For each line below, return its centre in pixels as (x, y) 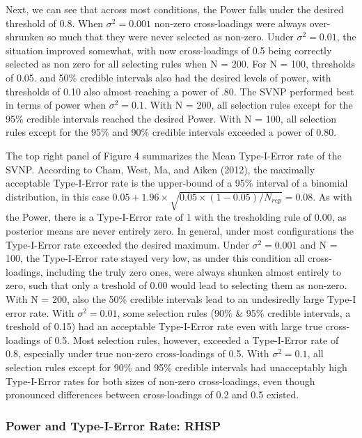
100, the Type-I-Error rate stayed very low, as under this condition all (155, 258)
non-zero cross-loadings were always (230, 23)
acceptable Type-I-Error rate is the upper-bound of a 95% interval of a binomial (177, 183)
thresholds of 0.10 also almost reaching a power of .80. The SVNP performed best (180, 91)
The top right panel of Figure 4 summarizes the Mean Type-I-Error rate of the (174, 155)
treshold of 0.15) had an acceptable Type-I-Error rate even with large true (164, 326)
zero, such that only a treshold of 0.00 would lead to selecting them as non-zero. (176, 285)
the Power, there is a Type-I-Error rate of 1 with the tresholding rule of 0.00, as (176, 217)
